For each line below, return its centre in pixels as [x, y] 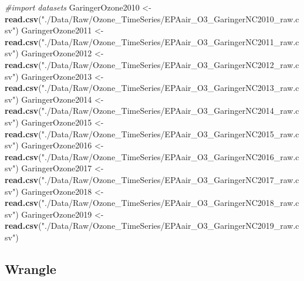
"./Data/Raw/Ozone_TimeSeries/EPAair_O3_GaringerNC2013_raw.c [170, 88]
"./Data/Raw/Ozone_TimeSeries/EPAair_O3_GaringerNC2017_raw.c [170, 179]
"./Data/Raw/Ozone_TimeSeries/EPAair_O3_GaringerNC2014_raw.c [170, 111]
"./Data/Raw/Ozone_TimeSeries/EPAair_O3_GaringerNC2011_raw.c [170, 41]
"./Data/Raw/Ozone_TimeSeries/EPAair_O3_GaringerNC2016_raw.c [170, 156]
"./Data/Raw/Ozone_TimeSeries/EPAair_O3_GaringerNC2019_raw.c [170, 226]
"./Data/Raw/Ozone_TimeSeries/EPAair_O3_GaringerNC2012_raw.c [170, 64]
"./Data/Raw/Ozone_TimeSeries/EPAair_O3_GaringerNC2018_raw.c [170, 203]
